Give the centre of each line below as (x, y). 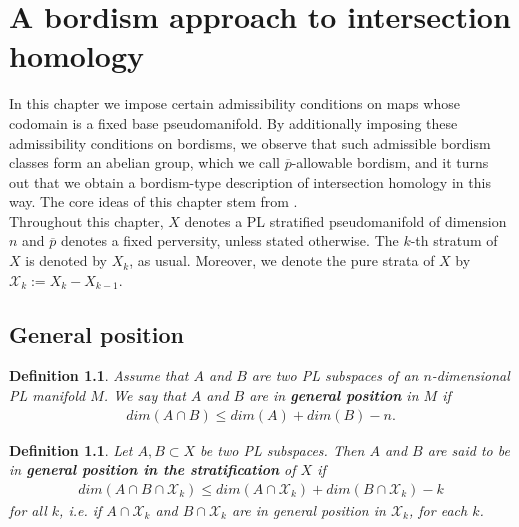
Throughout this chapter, (86, 220)
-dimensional (470, 375)
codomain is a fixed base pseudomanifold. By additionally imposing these (233, 122)
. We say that (144, 395)
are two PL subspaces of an (335, 375)
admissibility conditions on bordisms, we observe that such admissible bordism (250, 142)
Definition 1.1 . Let (71, 449)
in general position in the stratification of (152, 469)
